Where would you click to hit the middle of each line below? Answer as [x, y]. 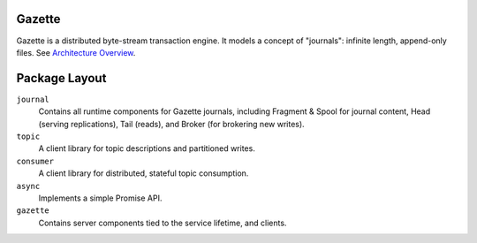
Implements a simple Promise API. [100, 198]
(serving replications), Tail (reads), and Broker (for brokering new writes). [171, 124]
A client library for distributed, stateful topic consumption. [144, 173]
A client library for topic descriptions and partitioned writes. [147, 148]
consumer [35, 161]
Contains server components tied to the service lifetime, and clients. [163, 223]
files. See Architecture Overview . [76, 52]
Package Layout [61, 78]
